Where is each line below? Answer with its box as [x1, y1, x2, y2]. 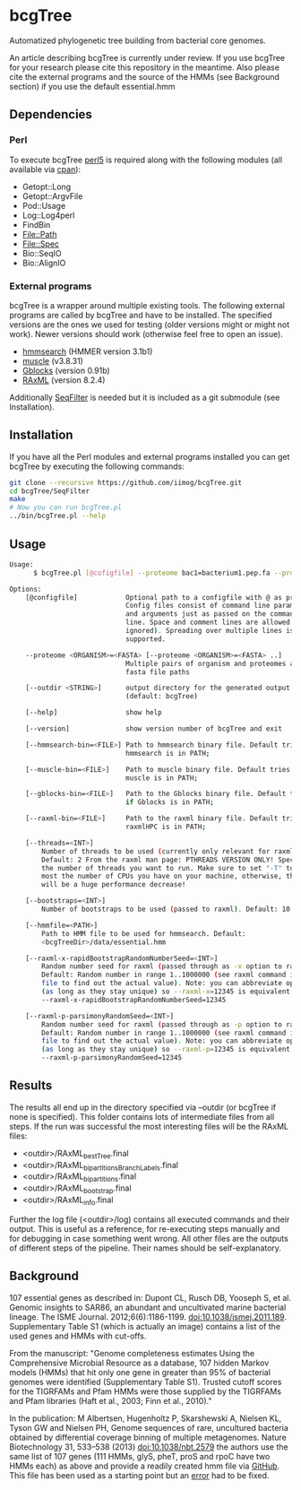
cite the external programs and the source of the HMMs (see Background [9, 71, 280, 82]
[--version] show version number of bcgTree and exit [25, 724, 282, 733]
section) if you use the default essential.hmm [9, 81, 176, 91]
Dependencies [9, 107, 92, 122]
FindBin [21, 219, 51, 230]
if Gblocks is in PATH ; [125, 798, 215, 807]
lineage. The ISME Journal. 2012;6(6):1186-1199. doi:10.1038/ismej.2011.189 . [9, 1311, 287, 1322]
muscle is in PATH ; [125, 773, 199, 783]
